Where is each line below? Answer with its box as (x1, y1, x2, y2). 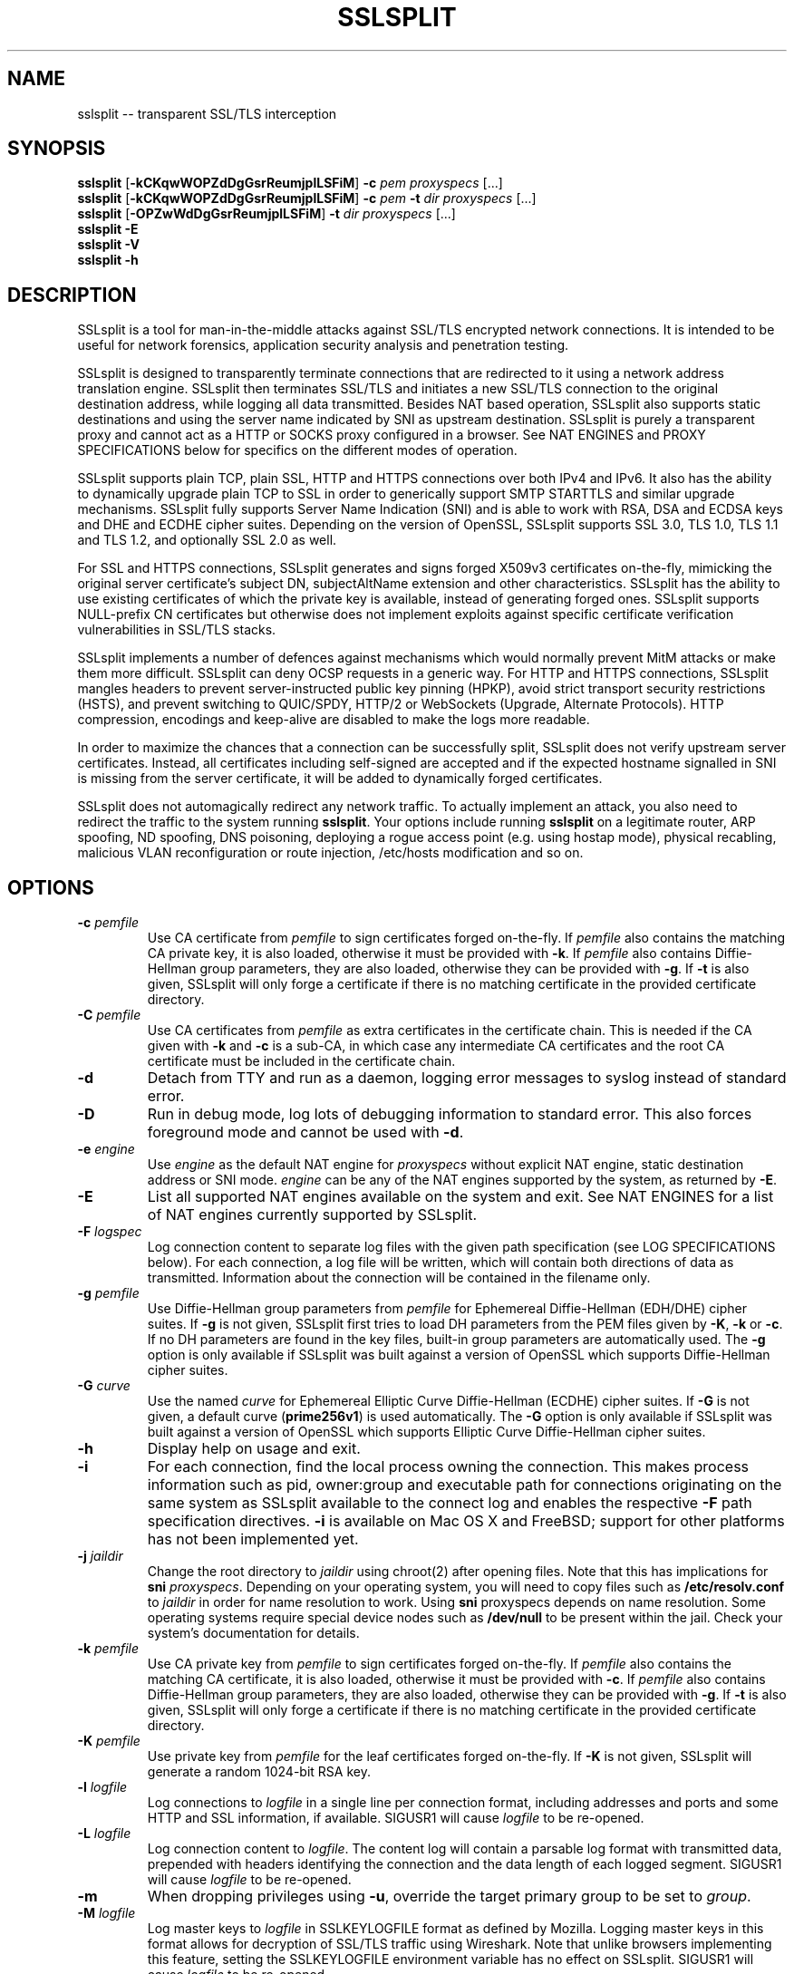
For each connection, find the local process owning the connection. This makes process (147, 1457, 750, 1476)
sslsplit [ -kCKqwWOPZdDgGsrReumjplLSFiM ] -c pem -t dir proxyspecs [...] (77, 190, 537, 207)
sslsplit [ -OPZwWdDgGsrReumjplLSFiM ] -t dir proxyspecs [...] (77, 206, 456, 222)
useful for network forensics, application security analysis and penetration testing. (77, 337, 569, 353)
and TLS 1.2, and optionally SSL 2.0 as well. (77, 532, 337, 548)
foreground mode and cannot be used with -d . (147, 1123, 464, 1142)
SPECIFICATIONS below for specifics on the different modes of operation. (77, 442, 518, 459)
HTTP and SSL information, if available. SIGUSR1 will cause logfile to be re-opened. (147, 1810, 644, 1826)
